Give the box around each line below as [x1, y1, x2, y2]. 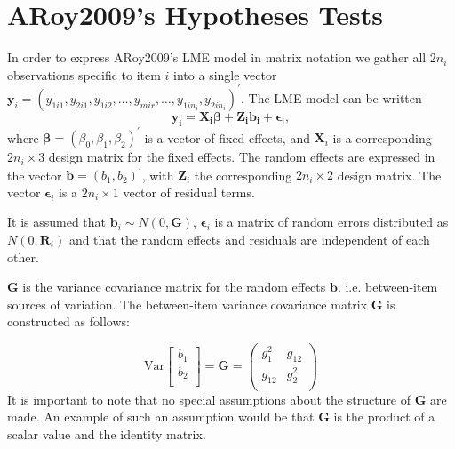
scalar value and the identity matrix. [7, 425, 206, 444]
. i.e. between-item [337, 277, 438, 296]
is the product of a [333, 407, 435, 426]
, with [141, 165, 174, 184]
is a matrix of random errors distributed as [214, 212, 449, 231]
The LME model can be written [248, 88, 422, 107]
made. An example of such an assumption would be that [7, 407, 315, 426]
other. [7, 247, 39, 266]
